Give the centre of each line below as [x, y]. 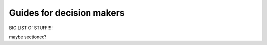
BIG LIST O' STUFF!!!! [31, 28]
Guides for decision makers [67, 13]
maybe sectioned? [28, 37]
